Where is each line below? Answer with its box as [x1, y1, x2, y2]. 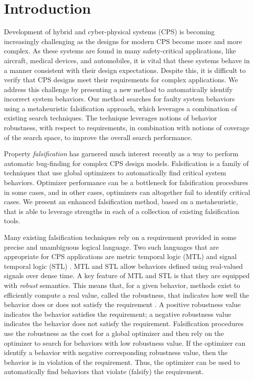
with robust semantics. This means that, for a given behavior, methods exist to [4, 280, 240, 290]
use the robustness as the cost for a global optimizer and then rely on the [4, 328, 224, 338]
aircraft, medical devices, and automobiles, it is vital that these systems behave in [4, 55, 250, 65]
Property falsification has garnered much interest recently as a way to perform [4, 148, 239, 159]
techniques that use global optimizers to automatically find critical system [4, 167, 226, 178]
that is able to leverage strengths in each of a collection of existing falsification [4, 206, 239, 216]
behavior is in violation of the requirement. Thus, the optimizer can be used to [4, 356, 240, 367]
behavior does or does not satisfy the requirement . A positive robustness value [4, 299, 241, 309]
